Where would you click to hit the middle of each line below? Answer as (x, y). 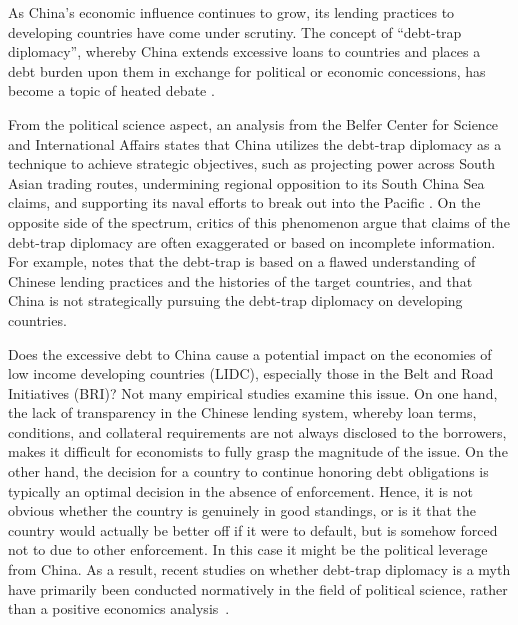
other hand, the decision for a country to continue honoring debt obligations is (248, 471)
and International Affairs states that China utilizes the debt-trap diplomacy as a (255, 143)
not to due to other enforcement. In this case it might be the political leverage (248, 549)
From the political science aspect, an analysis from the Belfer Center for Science (253, 123)
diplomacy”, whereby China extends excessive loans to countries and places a (244, 51)
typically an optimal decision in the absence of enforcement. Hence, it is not (240, 490)
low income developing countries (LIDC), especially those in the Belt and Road (251, 373)
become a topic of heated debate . (111, 90)
